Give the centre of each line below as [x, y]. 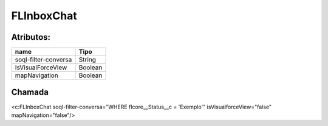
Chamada [30, 93]
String [87, 60]
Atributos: [31, 37]
